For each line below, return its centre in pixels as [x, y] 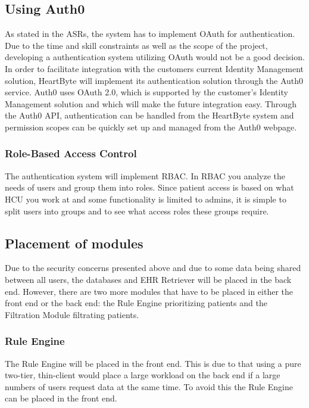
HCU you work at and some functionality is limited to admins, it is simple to [146, 199]
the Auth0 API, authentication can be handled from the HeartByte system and [149, 115]
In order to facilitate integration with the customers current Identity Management [154, 68]
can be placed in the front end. [61, 398]
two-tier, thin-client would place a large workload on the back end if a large [143, 375]
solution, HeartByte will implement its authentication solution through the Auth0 [154, 80]
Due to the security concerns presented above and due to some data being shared [153, 268]
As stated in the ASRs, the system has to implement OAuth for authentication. [150, 34]
